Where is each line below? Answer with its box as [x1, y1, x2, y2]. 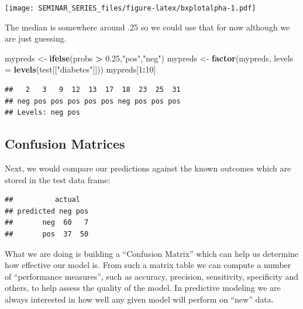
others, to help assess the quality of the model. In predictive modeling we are [5, 281, 281, 294]
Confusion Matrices [5, 135, 125, 153]
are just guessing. [5, 32, 67, 44]
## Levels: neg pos [5, 108, 80, 117]
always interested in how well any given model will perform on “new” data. [5, 293, 274, 305]
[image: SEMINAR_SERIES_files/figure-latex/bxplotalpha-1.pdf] [5, 4, 256, 12]
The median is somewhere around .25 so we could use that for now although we [5, 20, 290, 33]
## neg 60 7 [5, 218, 89, 227]
